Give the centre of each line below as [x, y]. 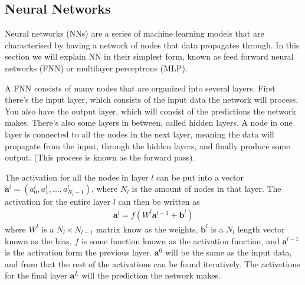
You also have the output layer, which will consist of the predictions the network [150, 111]
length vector [261, 229]
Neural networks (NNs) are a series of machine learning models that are [135, 33]
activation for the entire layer [58, 202]
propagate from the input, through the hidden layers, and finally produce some [147, 145]
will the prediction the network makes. [151, 275]
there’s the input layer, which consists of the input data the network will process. [152, 99]
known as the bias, [38, 240]
